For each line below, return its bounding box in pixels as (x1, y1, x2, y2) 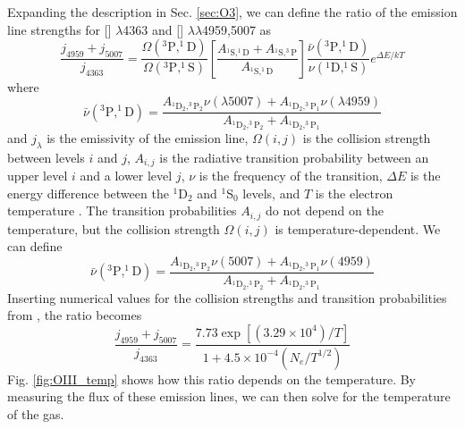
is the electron (315, 183, 393, 202)
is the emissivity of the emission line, (46, 128, 249, 147)
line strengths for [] (7, 20, 112, 38)
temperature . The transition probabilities (7, 201, 237, 220)
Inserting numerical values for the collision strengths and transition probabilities (7, 288, 447, 307)
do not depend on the (266, 201, 384, 220)
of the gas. (7, 405, 64, 424)
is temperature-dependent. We (275, 219, 441, 238)
